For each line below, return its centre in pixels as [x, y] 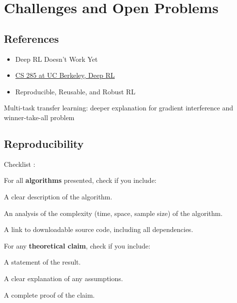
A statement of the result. [42, 262]
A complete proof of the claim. [49, 294]
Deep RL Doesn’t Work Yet [56, 59]
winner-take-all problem [39, 117]
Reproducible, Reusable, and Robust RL [75, 91]
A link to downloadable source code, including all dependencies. [99, 229]
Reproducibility [44, 143]
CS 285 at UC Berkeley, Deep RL [65, 75]
